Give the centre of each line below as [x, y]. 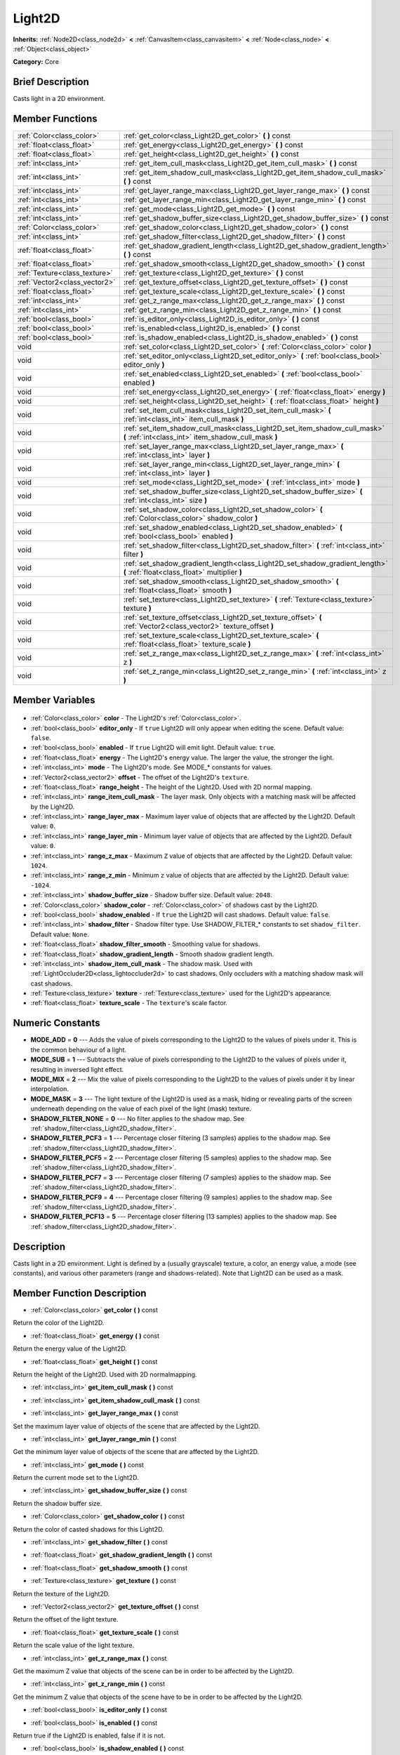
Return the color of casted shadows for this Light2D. [88, 1529]
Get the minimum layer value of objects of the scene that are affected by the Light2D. [136, 1452]
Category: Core [36, 62]
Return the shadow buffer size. [58, 1503]
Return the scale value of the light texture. [74, 1645]
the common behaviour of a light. [78, 1049]
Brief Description [51, 82]
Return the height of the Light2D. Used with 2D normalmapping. [105, 1374]
